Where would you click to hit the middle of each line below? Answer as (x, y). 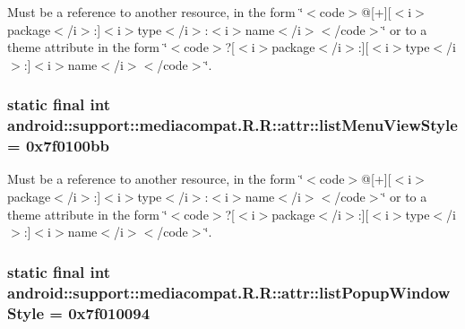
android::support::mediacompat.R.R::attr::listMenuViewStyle (232, 125)
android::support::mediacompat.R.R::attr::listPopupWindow (229, 292)
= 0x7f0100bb (58, 146)
